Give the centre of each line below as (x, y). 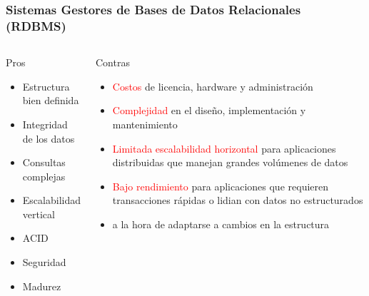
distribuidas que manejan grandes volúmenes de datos (230, 162)
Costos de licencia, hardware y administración (213, 86)
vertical (39, 214)
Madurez (42, 286)
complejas (44, 176)
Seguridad (44, 262)
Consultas (44, 162)
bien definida (51, 100)
